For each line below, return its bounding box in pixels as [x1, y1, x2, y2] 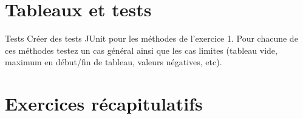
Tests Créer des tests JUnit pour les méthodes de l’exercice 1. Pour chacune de [5, 32, 298, 45]
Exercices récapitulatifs [5, 91, 203, 116]
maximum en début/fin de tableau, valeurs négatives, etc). [5, 56, 222, 68]
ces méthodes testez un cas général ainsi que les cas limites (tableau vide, [5, 43, 277, 56]
